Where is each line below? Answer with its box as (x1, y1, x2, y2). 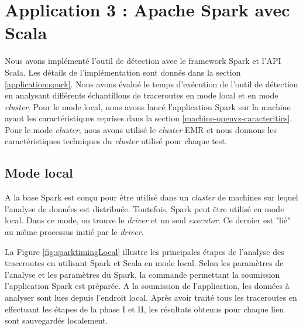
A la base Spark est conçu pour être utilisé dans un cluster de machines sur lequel (5, 191, 298, 203)
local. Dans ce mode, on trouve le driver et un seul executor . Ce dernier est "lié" (5, 214, 291, 226)
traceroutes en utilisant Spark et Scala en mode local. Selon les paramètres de (5, 257, 284, 269)
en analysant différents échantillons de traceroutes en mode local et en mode (5, 89, 278, 101)
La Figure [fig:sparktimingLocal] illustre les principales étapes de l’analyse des (5, 245, 284, 257)
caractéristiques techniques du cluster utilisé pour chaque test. (5, 135, 228, 147)
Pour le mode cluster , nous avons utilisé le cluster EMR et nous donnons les (5, 123, 277, 135)
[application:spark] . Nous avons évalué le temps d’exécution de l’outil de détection (5, 77, 298, 90)
